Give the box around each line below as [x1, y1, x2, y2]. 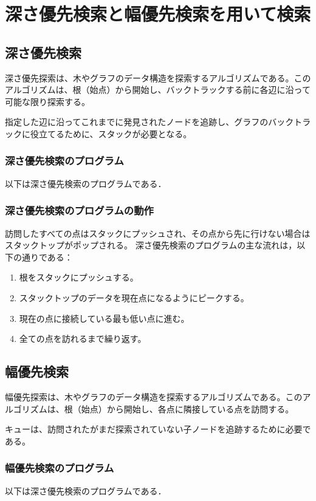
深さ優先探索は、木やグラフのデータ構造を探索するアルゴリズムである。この [5, 71, 311, 84]
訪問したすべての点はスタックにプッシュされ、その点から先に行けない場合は [5, 227, 311, 239]
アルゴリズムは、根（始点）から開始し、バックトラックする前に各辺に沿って [5, 83, 311, 96]
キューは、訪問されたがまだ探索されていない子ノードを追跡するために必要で [5, 423, 311, 435]
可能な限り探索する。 [5, 95, 90, 107]
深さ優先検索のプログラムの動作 [5, 203, 154, 218]
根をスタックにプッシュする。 [19, 271, 139, 284]
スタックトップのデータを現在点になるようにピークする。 [19, 291, 249, 304]
